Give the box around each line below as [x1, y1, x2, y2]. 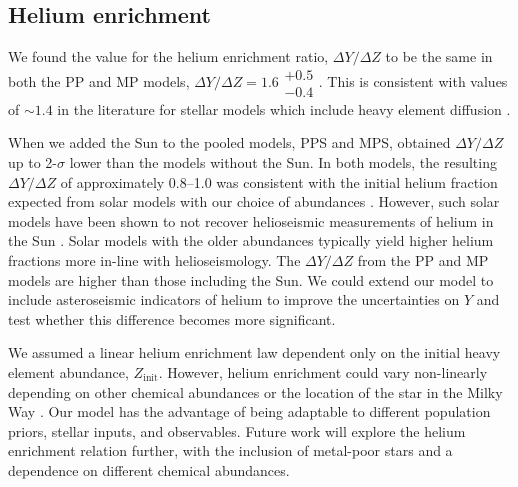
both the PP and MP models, [8, 70, 190, 91]
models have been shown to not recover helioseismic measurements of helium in [8, 210, 494, 231]
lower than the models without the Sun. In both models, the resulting [69, 152, 497, 173]
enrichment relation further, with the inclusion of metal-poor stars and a [8, 440, 453, 461]
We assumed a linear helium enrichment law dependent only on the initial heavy [8, 342, 501, 363]
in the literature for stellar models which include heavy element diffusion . [57, 98, 511, 119]
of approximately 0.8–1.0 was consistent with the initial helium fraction [60, 171, 498, 192]
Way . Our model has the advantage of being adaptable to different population [8, 401, 491, 422]
